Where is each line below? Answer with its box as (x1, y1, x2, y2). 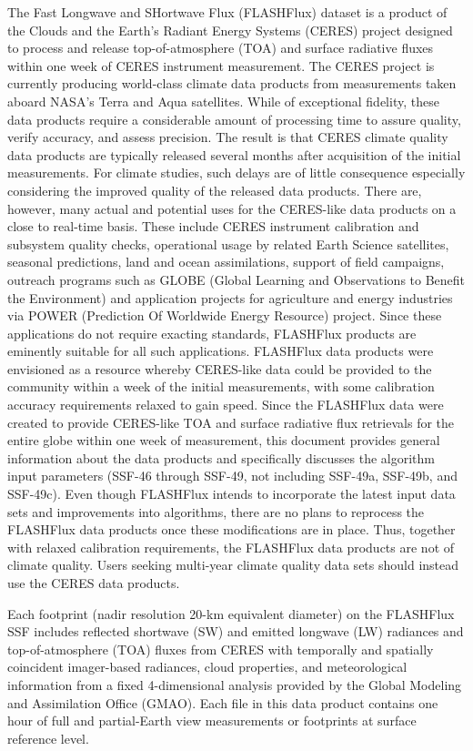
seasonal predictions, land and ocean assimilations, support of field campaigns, (7, 252, 445, 271)
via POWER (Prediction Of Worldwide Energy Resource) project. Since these (7, 306, 442, 325)
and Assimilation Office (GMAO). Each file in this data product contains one (7, 693, 438, 712)
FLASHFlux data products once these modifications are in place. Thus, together (7, 520, 456, 539)
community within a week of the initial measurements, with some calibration (7, 377, 435, 396)
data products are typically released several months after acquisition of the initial (7, 145, 461, 164)
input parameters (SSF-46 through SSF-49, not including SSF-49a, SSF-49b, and (7, 466, 458, 485)
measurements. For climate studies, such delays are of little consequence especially (7, 163, 466, 182)
